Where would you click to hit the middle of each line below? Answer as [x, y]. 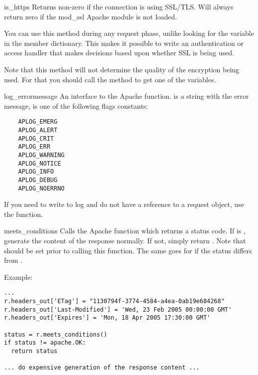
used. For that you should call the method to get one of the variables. [110, 79]
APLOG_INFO [36, 172]
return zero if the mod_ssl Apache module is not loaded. [91, 16]
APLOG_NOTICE [40, 163]
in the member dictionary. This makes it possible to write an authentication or [124, 43]
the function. [24, 214]
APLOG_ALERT [38, 130]
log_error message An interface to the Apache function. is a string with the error [127, 96]
